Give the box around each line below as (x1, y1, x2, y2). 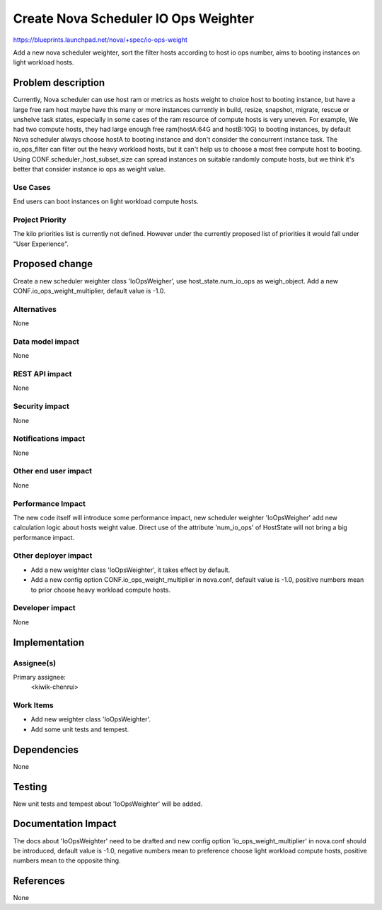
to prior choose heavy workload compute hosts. (30, 585, 171, 594)
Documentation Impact (13, 818, 117, 830)
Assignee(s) (13, 658, 57, 668)
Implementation (13, 636, 85, 648)
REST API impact (13, 369, 72, 378)
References (13, 875, 65, 887)
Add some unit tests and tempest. (30, 725, 129, 734)
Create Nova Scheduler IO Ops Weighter (13, 11, 255, 26)
